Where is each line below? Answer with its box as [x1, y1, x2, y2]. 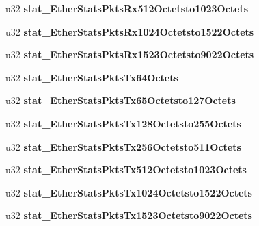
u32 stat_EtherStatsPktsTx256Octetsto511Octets [5, 139, 241, 153]
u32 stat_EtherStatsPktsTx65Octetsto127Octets [5, 93, 236, 108]
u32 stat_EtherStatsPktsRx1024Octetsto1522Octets [5, 24, 254, 38]
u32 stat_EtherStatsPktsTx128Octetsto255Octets [5, 116, 241, 130]
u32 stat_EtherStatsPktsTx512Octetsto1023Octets [5, 162, 247, 177]
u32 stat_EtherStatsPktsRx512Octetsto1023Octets [5, 1, 249, 15]
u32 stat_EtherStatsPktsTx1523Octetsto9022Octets [5, 208, 252, 223]
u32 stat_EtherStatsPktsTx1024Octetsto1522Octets [5, 185, 252, 199]
